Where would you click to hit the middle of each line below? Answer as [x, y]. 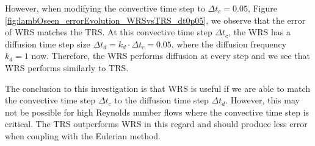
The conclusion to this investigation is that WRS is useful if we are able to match [157, 88]
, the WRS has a [259, 32]
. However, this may [262, 100]
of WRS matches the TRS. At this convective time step [109, 32]
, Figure [262, 8]
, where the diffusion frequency [229, 43]
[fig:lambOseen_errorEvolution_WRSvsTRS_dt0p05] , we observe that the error [155, 20]
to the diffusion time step [161, 100]
